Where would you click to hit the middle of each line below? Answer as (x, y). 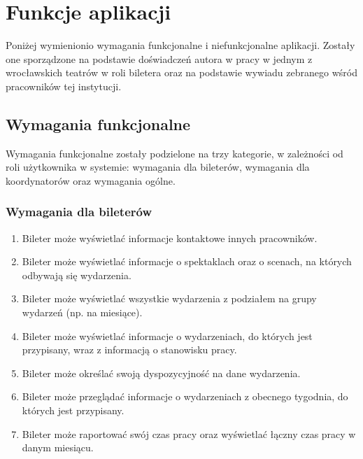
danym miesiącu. (58, 447)
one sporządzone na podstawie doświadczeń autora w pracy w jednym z (159, 58)
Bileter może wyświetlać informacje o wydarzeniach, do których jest (167, 336)
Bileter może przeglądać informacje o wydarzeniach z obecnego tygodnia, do (185, 396)
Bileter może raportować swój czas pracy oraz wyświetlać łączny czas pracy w (189, 433)
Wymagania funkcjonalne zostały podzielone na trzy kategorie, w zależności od (175, 153)
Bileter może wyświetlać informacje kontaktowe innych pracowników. (170, 238)
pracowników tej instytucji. (64, 86)
